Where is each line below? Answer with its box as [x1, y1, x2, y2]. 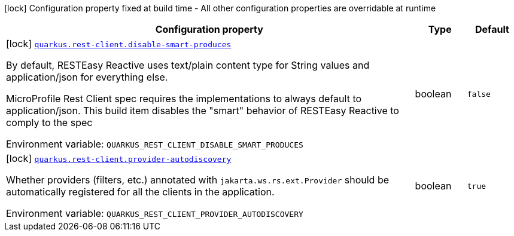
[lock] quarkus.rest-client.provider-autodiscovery [6, 152, 232, 164]
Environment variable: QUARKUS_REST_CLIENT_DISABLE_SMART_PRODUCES [6, 138, 303, 150]
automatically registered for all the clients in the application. [6, 186, 275, 198]
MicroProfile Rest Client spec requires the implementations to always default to [6, 93, 362, 105]
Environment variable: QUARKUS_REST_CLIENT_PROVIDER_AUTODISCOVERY [6, 207, 303, 219]
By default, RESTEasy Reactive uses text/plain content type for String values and [6, 59, 370, 71]
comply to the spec [6, 117, 93, 128]
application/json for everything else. [6, 71, 168, 83]
